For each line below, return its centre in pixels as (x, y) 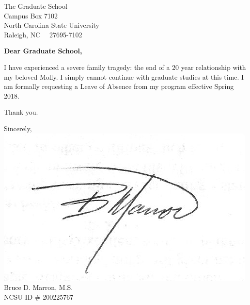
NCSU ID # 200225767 (39, 297)
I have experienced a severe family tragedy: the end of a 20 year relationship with (125, 67)
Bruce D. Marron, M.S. (39, 287)
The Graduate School (36, 6)
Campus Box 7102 (31, 15)
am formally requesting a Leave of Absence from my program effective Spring (119, 86)
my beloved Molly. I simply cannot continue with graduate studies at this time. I (124, 76)
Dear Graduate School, (43, 51)
